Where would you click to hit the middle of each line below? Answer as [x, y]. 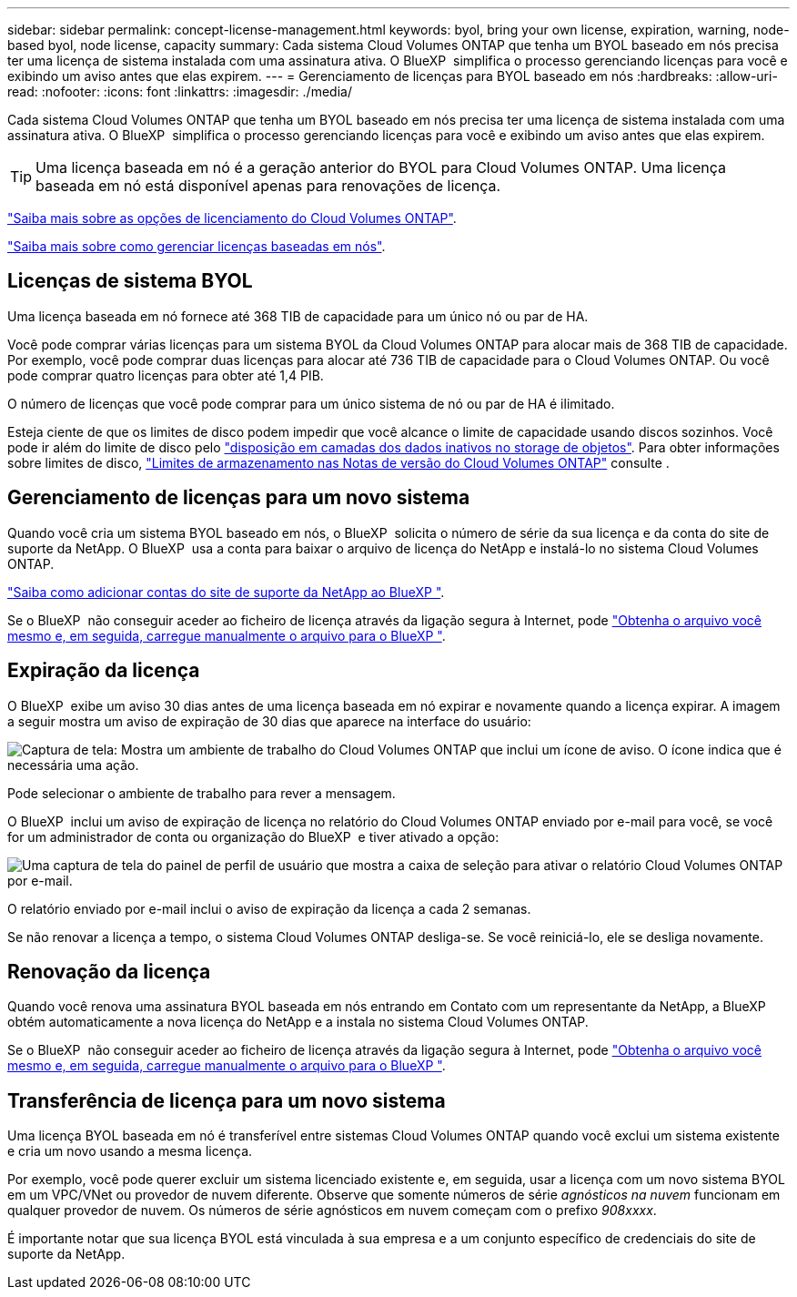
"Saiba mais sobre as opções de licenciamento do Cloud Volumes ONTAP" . [232, 218]
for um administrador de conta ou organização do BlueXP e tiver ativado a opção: [253, 836]
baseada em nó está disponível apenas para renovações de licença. [268, 186]
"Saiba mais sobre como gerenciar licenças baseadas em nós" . [197, 246]
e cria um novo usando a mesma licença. [130, 1151]
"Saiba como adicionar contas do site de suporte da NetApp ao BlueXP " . [226, 592]
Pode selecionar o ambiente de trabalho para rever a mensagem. [202, 793]
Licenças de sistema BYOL [130, 281]
